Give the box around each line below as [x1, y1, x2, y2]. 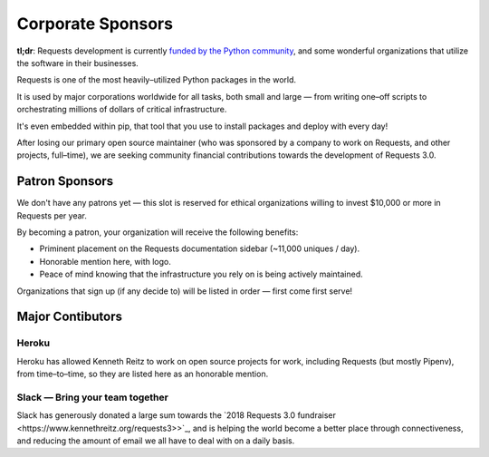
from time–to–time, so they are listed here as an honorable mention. [16, 368, 269, 380]
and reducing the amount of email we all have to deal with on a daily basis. [16, 435, 295, 446]
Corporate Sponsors [16, 14, 174, 34]
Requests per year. [16, 209, 88, 221]
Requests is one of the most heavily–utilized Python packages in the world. [16, 74, 297, 85]
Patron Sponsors [16, 173, 114, 190]
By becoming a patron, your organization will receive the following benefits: [16, 227, 299, 238]
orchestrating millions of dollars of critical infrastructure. [16, 104, 227, 115]
